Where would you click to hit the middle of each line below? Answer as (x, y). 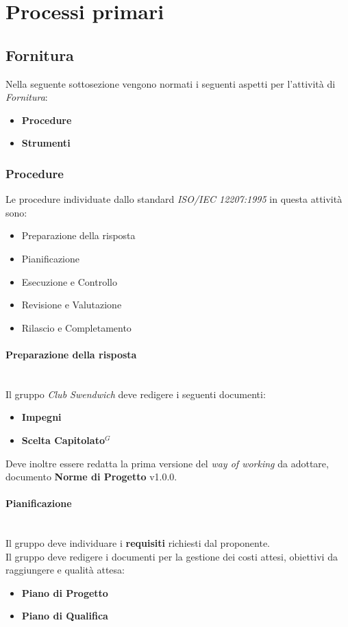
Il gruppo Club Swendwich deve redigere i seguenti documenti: (136, 394)
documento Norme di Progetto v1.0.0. (91, 477)
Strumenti (46, 143)
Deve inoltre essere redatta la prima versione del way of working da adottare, (167, 463)
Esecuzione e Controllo (69, 281)
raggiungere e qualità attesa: (65, 570)
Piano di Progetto (65, 592)
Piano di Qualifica (65, 616)
